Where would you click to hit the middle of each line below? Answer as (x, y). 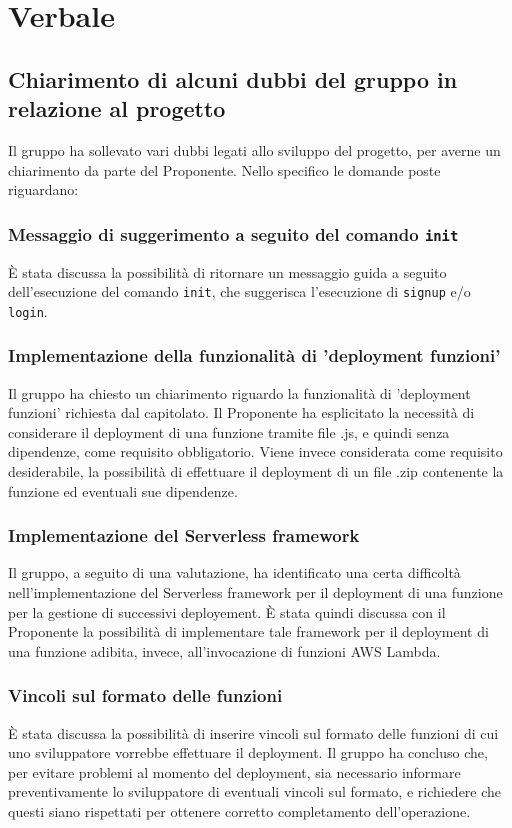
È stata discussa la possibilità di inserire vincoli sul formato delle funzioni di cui (253, 732)
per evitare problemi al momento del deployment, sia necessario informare (234, 771)
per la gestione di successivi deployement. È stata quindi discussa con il (227, 611)
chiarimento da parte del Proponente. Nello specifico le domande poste (224, 169)
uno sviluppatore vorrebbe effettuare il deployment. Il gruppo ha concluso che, (248, 752)
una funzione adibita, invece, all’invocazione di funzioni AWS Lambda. (224, 650)
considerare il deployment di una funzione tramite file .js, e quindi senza (229, 431)
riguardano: (43, 189)
